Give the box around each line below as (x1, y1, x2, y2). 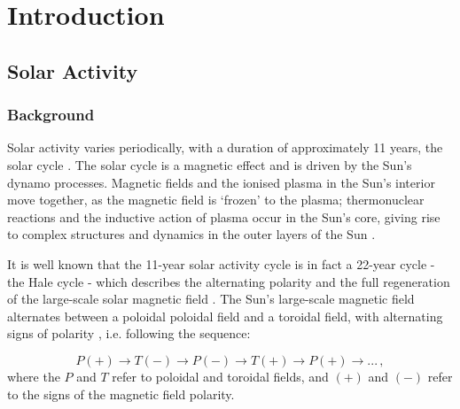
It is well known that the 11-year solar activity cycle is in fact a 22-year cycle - (7, 254, 435, 273)
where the (7, 367, 60, 385)
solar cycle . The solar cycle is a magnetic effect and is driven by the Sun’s (7, 155, 412, 174)
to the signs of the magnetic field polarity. (7, 384, 235, 403)
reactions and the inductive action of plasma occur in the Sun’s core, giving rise (7, 207, 441, 226)
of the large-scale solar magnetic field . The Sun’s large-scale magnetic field (7, 289, 415, 308)
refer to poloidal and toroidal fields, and (112, 367, 329, 385)
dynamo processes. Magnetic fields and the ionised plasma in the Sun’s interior (7, 173, 435, 191)
